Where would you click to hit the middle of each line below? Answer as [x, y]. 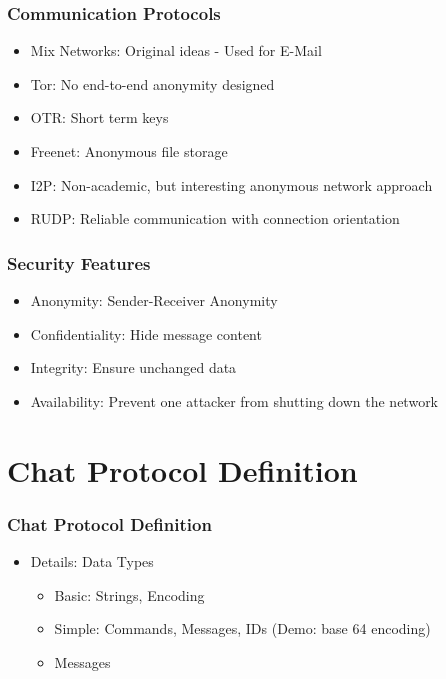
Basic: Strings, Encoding [129, 594]
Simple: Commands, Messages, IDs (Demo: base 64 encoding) [242, 628]
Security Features [79, 262]
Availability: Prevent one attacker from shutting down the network [234, 400]
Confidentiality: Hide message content [146, 333]
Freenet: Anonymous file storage [129, 151]
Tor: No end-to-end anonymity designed [152, 83]
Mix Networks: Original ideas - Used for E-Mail [176, 50]
